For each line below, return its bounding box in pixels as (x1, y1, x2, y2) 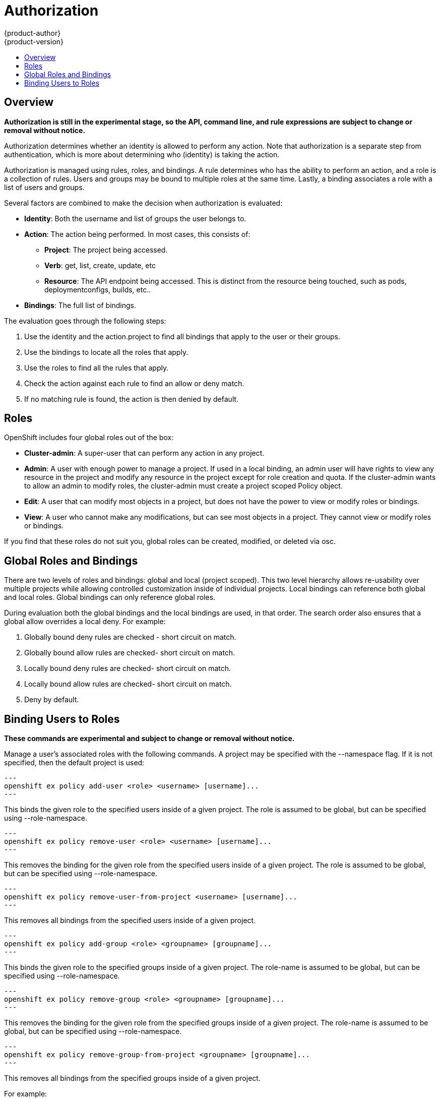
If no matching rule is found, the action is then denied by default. (24, 394, 239, 403)
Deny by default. (24, 695, 79, 704)
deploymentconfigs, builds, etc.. (44, 285, 151, 294)
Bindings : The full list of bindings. (24, 300, 137, 310)
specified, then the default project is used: (4, 758, 145, 767)
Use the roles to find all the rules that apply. (24, 363, 169, 372)
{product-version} (4, 37, 64, 46)
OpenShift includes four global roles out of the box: (4, 433, 174, 442)
